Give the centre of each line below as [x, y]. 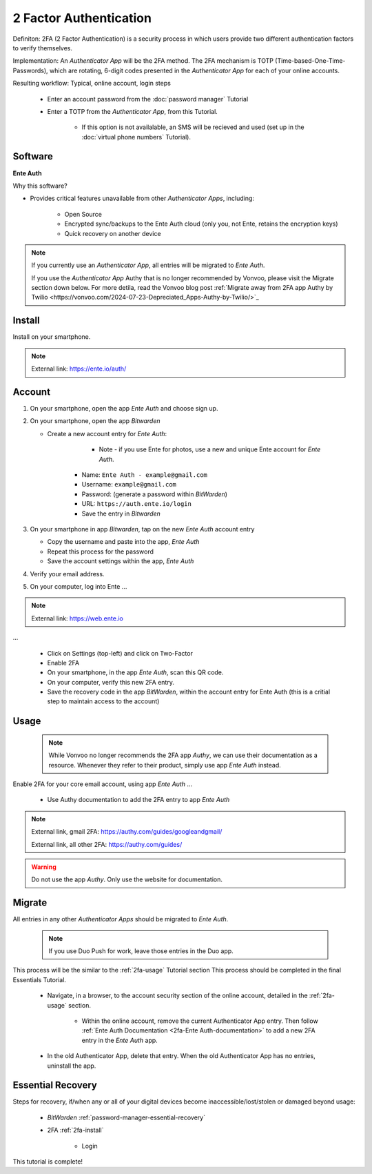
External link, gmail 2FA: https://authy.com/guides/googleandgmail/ [127, 832]
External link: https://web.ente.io [77, 618]
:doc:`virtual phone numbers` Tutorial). [136, 137]
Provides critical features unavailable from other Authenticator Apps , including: [142, 198]
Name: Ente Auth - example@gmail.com [145, 475]
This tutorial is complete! [48, 1162]
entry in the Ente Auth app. [120, 1040]
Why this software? [40, 186]
